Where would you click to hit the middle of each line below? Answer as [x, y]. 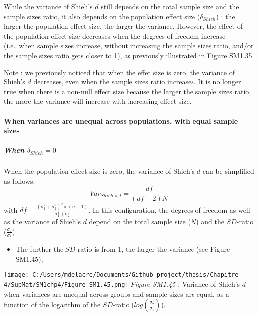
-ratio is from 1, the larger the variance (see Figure [153, 249]
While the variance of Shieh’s [48, 6]
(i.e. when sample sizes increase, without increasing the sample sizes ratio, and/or [129, 45]
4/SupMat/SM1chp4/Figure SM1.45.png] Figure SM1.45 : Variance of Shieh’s [122, 283]
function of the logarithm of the [52, 304]
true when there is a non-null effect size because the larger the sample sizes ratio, [128, 91]
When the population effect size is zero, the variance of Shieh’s [99, 171]
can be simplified [228, 171]
